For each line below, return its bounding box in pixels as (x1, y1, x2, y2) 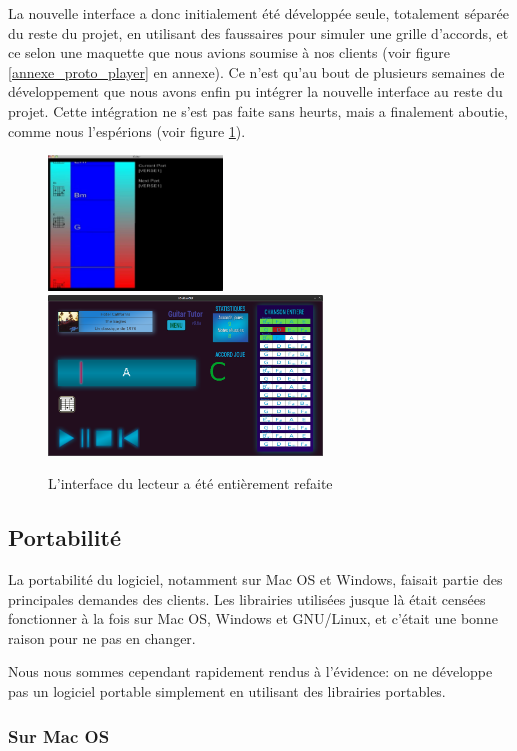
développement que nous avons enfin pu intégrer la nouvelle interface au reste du (8, 81, 503, 102)
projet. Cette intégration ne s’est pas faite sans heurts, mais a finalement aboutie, (8, 100, 508, 121)
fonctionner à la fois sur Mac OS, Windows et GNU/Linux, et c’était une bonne (8, 608, 498, 629)
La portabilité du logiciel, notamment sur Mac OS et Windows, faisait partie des (8, 569, 503, 590)
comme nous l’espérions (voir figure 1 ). (8, 120, 246, 141)
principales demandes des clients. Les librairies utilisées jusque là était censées (8, 588, 486, 609)
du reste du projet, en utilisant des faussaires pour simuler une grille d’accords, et (8, 22, 509, 43)
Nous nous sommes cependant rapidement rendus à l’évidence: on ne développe (8, 661, 493, 682)
